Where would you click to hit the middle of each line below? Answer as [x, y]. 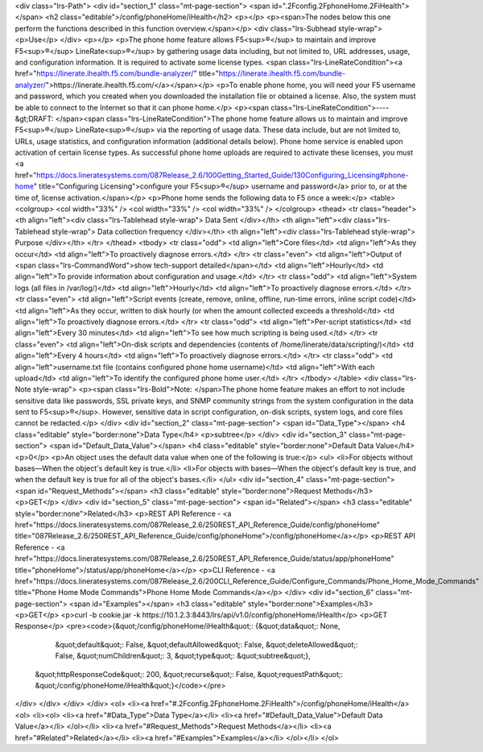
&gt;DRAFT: [34, 118]
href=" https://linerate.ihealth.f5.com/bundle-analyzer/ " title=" [117, 73]
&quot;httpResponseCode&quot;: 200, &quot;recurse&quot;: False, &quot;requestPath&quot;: [189, 674]
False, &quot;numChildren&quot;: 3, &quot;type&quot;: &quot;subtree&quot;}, [183, 656]
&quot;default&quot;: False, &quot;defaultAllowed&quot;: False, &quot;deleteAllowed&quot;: [206, 644]
